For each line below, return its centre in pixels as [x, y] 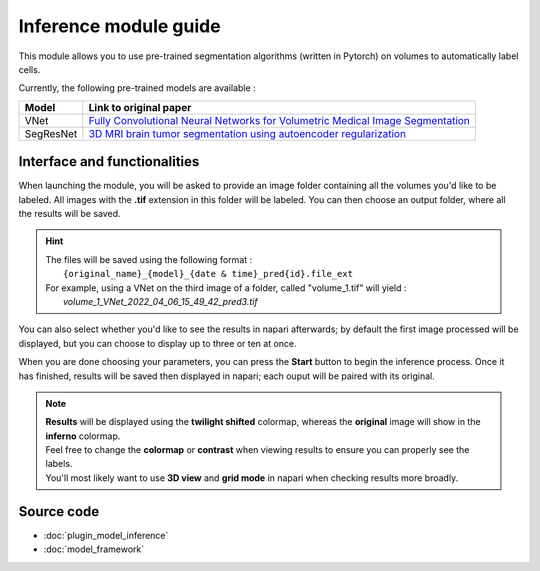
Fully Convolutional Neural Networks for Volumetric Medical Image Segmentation [279, 120]
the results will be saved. [69, 214]
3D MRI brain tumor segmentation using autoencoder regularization [247, 133]
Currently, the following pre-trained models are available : [137, 88]
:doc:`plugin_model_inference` [106, 535]
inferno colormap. [83, 436]
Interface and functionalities [109, 161]
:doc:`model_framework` [94, 549]
